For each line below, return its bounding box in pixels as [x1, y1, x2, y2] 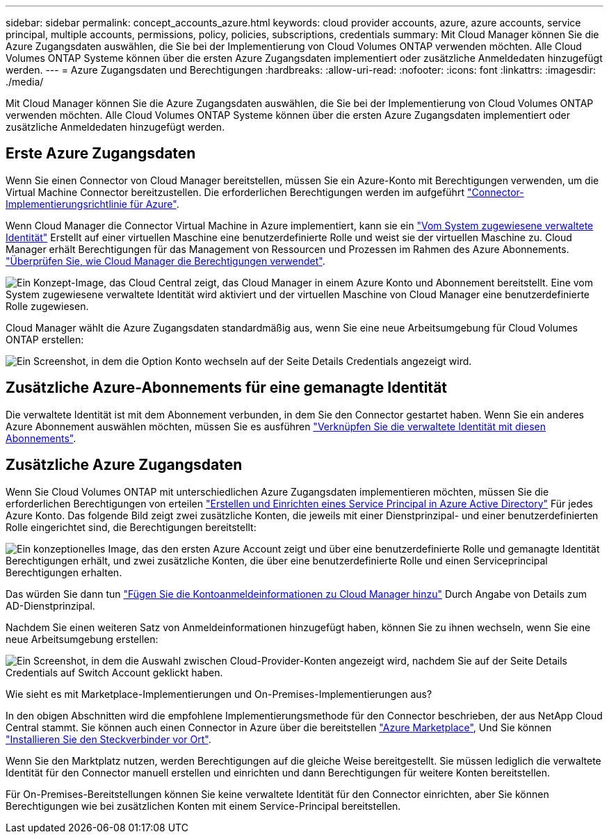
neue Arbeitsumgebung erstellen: [6, 633, 159, 645]
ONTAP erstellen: [6, 333, 84, 345]
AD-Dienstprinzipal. [6, 599, 95, 612]
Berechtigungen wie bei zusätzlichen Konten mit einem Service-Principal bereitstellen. [6, 799, 401, 812]
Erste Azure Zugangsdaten [6, 145, 196, 163]
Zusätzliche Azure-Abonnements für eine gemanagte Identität [6, 379, 448, 397]
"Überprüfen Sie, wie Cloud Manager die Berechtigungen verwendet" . [6, 254, 325, 267]
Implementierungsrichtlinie [6, 197, 128, 210]
